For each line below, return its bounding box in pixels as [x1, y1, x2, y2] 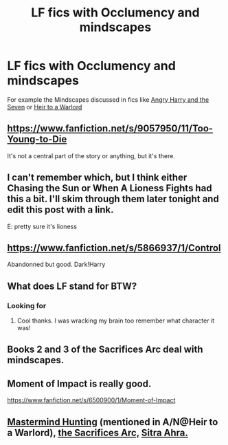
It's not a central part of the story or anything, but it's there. [7, 151, 175, 160]
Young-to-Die [7, 133, 67, 145]
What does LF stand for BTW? [7, 280, 137, 292]
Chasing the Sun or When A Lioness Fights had [7, 182, 212, 194]
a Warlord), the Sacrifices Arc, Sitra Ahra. [7, 426, 189, 438]
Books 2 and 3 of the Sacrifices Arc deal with [7, 344, 203, 356]
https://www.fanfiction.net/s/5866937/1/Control [7, 242, 221, 254]
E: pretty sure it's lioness [7, 222, 78, 230]
